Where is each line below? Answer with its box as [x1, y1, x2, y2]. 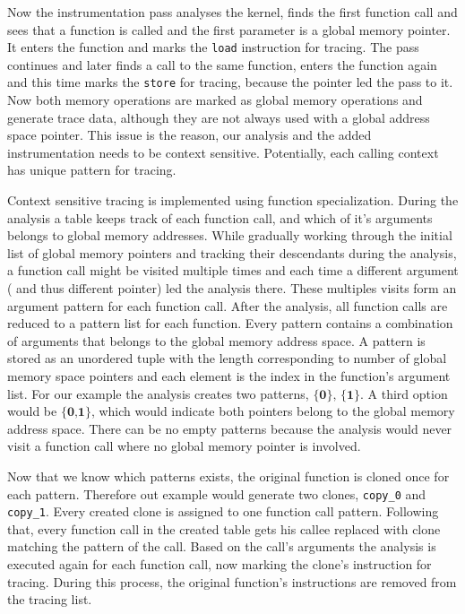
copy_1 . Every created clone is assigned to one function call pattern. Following [7, 502, 439, 521]
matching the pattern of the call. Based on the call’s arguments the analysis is [7, 537, 436, 556]
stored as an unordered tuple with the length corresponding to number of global [7, 349, 447, 368]
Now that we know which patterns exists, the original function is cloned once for [7, 466, 450, 485]
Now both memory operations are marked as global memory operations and [7, 91, 423, 109]
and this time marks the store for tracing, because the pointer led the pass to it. [7, 73, 453, 91]
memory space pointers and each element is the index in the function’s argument [7, 367, 451, 385]
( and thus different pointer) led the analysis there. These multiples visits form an [7, 279, 457, 298]
